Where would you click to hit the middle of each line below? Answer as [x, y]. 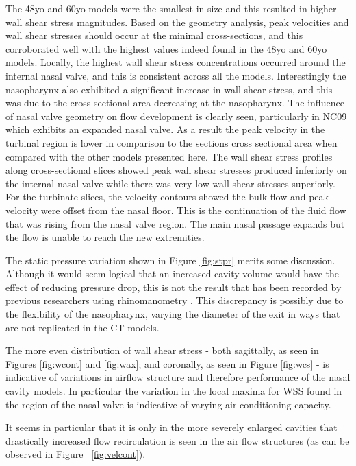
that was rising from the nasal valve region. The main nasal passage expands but [175, 223]
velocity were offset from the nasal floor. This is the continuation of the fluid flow [176, 210]
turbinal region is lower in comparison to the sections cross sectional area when [171, 142]
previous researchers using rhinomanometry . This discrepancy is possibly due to [175, 300]
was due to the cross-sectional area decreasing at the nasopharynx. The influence [175, 103]
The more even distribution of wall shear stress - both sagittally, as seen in [162, 350]
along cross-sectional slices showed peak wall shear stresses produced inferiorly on [176, 170]
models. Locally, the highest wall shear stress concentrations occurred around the [176, 62]
